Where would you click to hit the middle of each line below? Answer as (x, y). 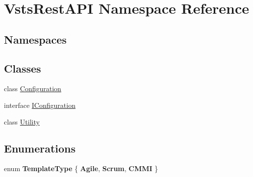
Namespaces (35, 39)
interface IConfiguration (40, 105)
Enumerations (40, 148)
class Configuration (33, 88)
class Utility (22, 121)
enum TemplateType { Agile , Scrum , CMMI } (81, 168)
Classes (23, 68)
